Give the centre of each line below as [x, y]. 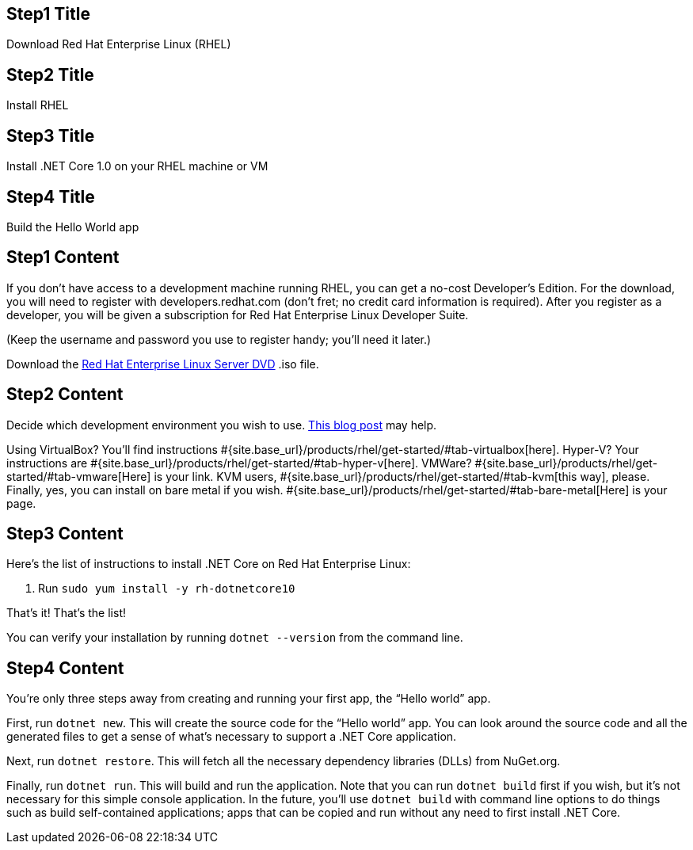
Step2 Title [50, 74]
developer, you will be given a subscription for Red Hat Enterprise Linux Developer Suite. [238, 314]
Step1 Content [63, 257]
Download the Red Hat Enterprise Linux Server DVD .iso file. [163, 364]
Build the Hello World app [73, 227]
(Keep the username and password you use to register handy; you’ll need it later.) [219, 339]
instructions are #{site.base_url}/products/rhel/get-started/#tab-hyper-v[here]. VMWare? [239, 463]
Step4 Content [65, 668]
